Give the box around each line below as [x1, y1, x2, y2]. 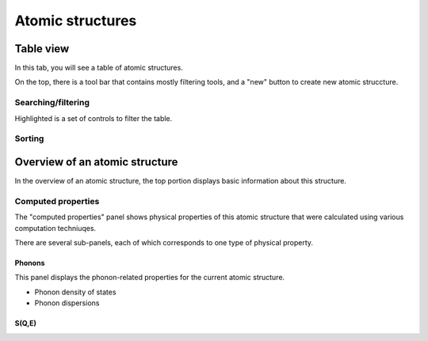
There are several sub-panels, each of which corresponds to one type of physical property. [14, 237, 313, 247]
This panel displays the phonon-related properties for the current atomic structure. [14, 273, 285, 282]
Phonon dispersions [34, 298, 100, 308]
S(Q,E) [14, 319, 37, 328]
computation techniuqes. [14, 223, 97, 233]
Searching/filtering [14, 97, 90, 108]
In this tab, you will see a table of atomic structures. [14, 63, 184, 73]
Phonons [14, 258, 45, 267]
